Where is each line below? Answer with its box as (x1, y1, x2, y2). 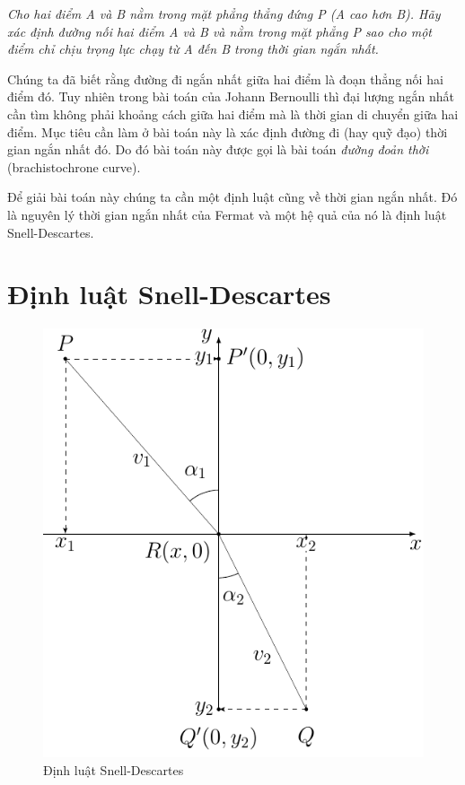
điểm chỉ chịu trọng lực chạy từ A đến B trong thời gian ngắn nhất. (7, 39, 379, 58)
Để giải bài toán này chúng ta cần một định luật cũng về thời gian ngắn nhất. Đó (7, 188, 458, 206)
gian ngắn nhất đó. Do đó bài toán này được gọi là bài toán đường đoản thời (7, 140, 429, 159)
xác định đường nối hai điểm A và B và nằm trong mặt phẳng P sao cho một (7, 22, 432, 40)
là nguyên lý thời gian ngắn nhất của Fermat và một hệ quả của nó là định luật (7, 205, 447, 223)
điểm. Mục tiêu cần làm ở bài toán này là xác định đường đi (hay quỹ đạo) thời (7, 122, 448, 141)
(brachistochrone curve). (7, 157, 141, 176)
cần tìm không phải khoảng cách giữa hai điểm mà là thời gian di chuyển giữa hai (7, 104, 459, 123)
